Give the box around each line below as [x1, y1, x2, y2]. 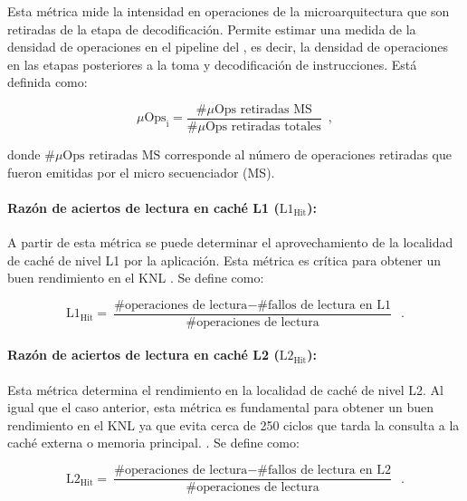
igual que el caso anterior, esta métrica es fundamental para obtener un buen [7, 398, 434, 417]
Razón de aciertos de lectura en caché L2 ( [7, 345, 280, 364]
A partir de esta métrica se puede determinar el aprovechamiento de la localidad [7, 233, 453, 252]
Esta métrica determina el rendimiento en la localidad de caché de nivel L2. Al [7, 380, 443, 399]
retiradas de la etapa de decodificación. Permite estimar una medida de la [7, 19, 416, 38]
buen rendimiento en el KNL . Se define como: [7, 268, 264, 287]
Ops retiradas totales [205, 120, 321, 134]
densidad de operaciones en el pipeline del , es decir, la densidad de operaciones [7, 37, 448, 56]
